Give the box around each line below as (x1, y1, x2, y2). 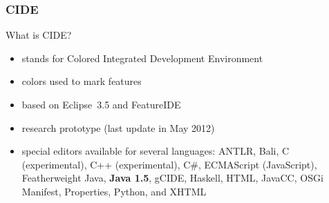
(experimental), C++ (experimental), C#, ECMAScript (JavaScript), (21, 157, 317, 171)
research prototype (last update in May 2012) (21, 120, 215, 135)
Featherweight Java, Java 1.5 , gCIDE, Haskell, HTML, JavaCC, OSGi (21, 171, 323, 185)
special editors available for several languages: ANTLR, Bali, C (21, 144, 290, 158)
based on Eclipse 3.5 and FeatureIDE (21, 97, 181, 111)
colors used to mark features (21, 74, 142, 88)
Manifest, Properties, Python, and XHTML (21, 184, 207, 198)
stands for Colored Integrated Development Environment (21, 50, 263, 65)
